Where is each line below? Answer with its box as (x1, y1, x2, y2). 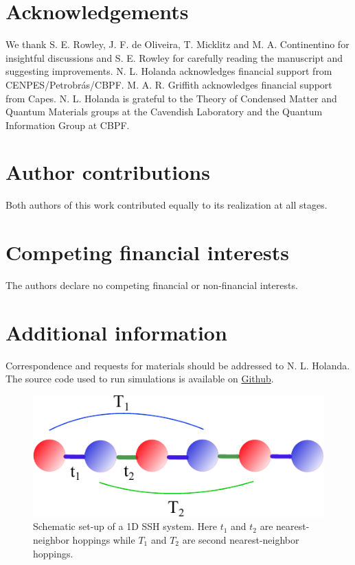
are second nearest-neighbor (182, 532, 299, 546)
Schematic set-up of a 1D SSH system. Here (33, 519, 217, 533)
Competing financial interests (5, 238, 289, 266)
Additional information (5, 318, 227, 346)
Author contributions (5, 158, 210, 186)
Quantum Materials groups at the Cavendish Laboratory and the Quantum (5, 104, 323, 119)
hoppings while (72, 532, 135, 546)
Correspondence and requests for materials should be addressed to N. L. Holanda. (5, 358, 350, 372)
